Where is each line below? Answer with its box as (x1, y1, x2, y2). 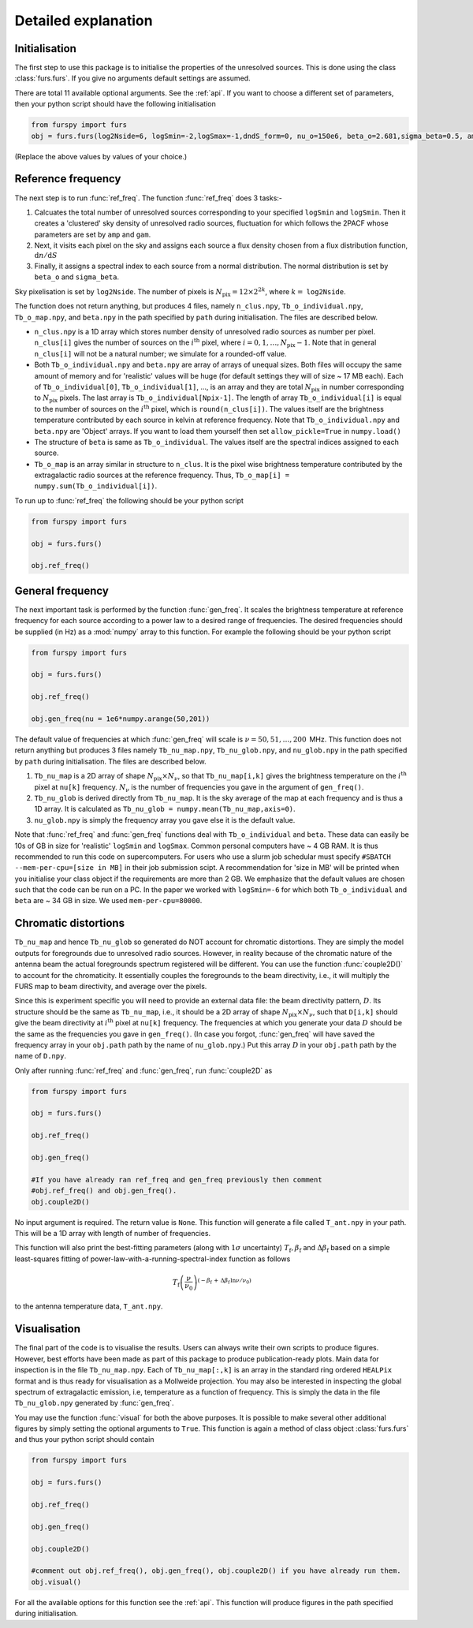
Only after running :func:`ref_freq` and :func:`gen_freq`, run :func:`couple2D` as (14, 1066, 273, 1075)
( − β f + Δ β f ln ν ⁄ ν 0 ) (197, 1276, 251, 1285)
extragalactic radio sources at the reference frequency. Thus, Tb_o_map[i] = (34, 470, 290, 480)
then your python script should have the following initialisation (14, 99, 216, 109)
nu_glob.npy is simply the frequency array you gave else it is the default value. (34, 815, 296, 824)
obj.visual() (31, 1578, 82, 1586)
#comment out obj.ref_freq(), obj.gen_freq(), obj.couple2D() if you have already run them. (31, 1566, 401, 1575)
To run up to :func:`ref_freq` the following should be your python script (14, 495, 244, 505)
